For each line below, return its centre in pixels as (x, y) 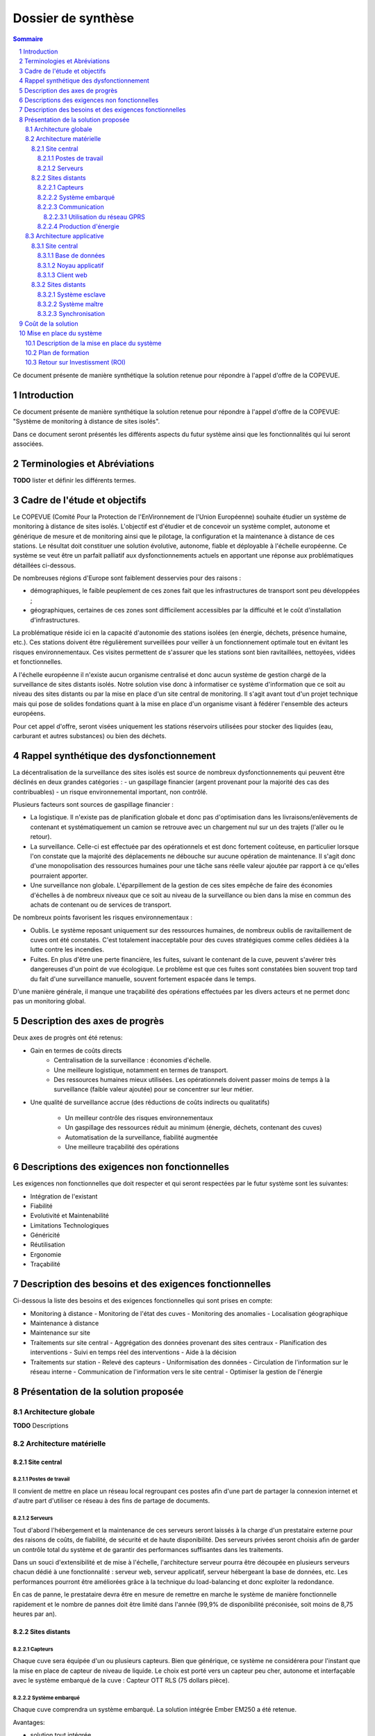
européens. (29, 713)
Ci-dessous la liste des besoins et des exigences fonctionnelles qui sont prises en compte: (143, 1301)
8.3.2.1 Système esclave (71, 294)
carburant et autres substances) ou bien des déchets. (90, 735)
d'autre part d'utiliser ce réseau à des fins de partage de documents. (111, 1501)
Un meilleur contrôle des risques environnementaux (139, 1118)
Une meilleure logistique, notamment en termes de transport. (141, 1070)
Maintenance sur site (60, 1333)
